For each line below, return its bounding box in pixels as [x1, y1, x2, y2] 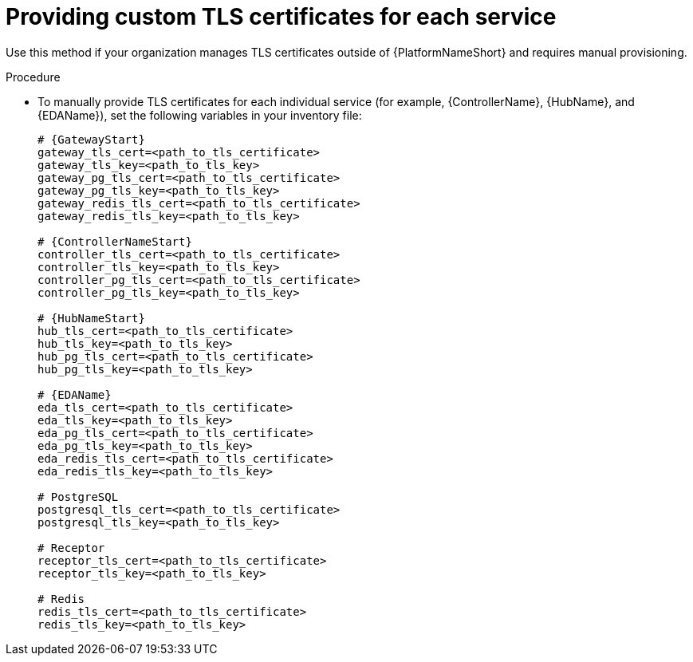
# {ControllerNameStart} [37, 234, 192, 248]
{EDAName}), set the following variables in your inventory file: [37, 108, 362, 122]
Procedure [6, 69, 61, 84]
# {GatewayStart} [37, 132, 145, 146]
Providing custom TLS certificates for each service [6, 3, 557, 30]
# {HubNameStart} [37, 311, 145, 325]
